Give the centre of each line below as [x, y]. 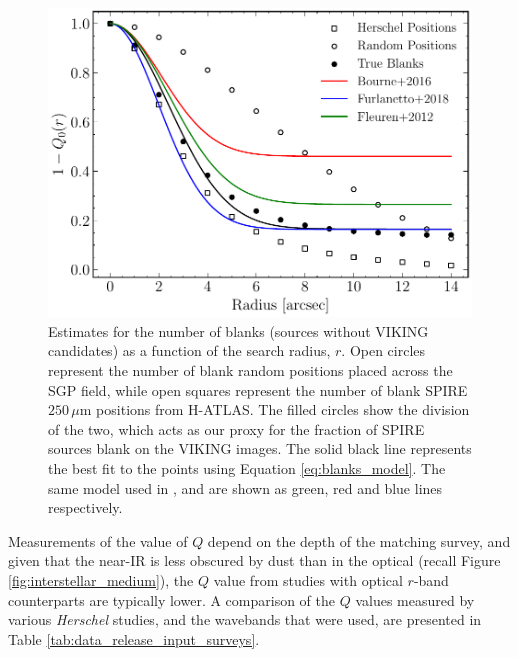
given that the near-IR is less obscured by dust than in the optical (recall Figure [254, 560]
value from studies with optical [308, 579]
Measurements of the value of [98, 540]
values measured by [415, 599]
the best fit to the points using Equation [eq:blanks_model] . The [247, 467]
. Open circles [383, 350]
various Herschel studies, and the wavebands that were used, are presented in [245, 619]
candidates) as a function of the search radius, [189, 350]
